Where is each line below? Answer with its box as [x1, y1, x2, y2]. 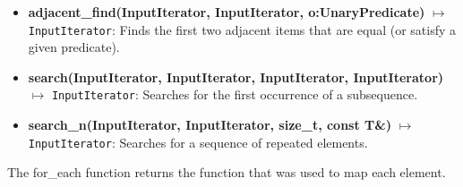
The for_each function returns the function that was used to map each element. [7, 163, 446, 182]
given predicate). [28, 38, 120, 56]
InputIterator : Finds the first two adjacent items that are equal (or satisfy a [28, 20, 456, 38]
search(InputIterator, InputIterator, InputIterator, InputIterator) [28, 67, 444, 86]
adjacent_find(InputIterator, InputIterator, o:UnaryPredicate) [28, 3, 425, 21]
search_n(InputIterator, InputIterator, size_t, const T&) [28, 115, 392, 134]
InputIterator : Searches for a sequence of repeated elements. [28, 132, 368, 151]
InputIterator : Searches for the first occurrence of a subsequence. [51, 85, 418, 104]
